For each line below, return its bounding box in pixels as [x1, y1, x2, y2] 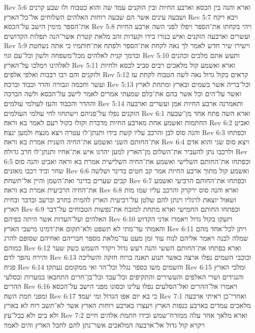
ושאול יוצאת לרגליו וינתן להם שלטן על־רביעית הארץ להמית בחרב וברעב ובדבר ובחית [4, 194, 237, 204]
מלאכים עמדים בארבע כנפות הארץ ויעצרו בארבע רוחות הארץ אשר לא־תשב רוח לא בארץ [4, 300, 251, 310]
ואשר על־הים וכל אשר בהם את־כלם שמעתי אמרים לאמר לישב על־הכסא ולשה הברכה [4, 88, 242, 99]
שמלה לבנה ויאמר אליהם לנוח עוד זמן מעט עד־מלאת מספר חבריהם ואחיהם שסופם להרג [4, 233, 249, 243]
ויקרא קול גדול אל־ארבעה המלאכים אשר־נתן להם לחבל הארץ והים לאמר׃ [4, 319, 205, 330]
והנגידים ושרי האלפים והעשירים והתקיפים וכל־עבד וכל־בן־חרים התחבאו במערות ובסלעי [4, 271, 244, 281]
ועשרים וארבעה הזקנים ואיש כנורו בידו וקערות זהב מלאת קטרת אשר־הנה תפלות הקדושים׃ [4, 30, 251, 41]
